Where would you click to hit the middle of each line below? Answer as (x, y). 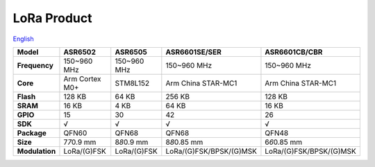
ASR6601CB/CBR (294, 52)
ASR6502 (80, 52)
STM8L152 (132, 83)
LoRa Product (52, 18)
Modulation (36, 151)
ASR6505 (131, 52)
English (23, 39)
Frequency (35, 65)
